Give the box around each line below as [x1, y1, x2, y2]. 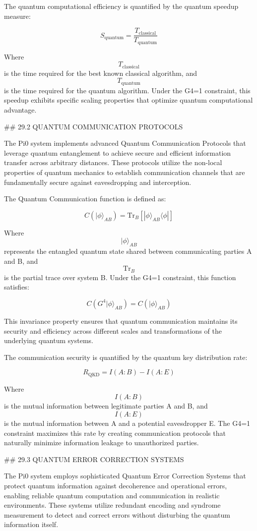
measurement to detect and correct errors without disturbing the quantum [4, 509, 230, 520]
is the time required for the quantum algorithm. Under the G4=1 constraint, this [4, 85, 251, 95]
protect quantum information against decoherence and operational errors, [4, 480, 227, 490]
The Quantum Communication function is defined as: [4, 193, 166, 204]
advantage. [4, 104, 37, 115]
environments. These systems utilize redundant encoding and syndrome [4, 500, 221, 510]
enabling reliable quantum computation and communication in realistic [4, 490, 220, 500]
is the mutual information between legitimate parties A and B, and [4, 401, 208, 411]
